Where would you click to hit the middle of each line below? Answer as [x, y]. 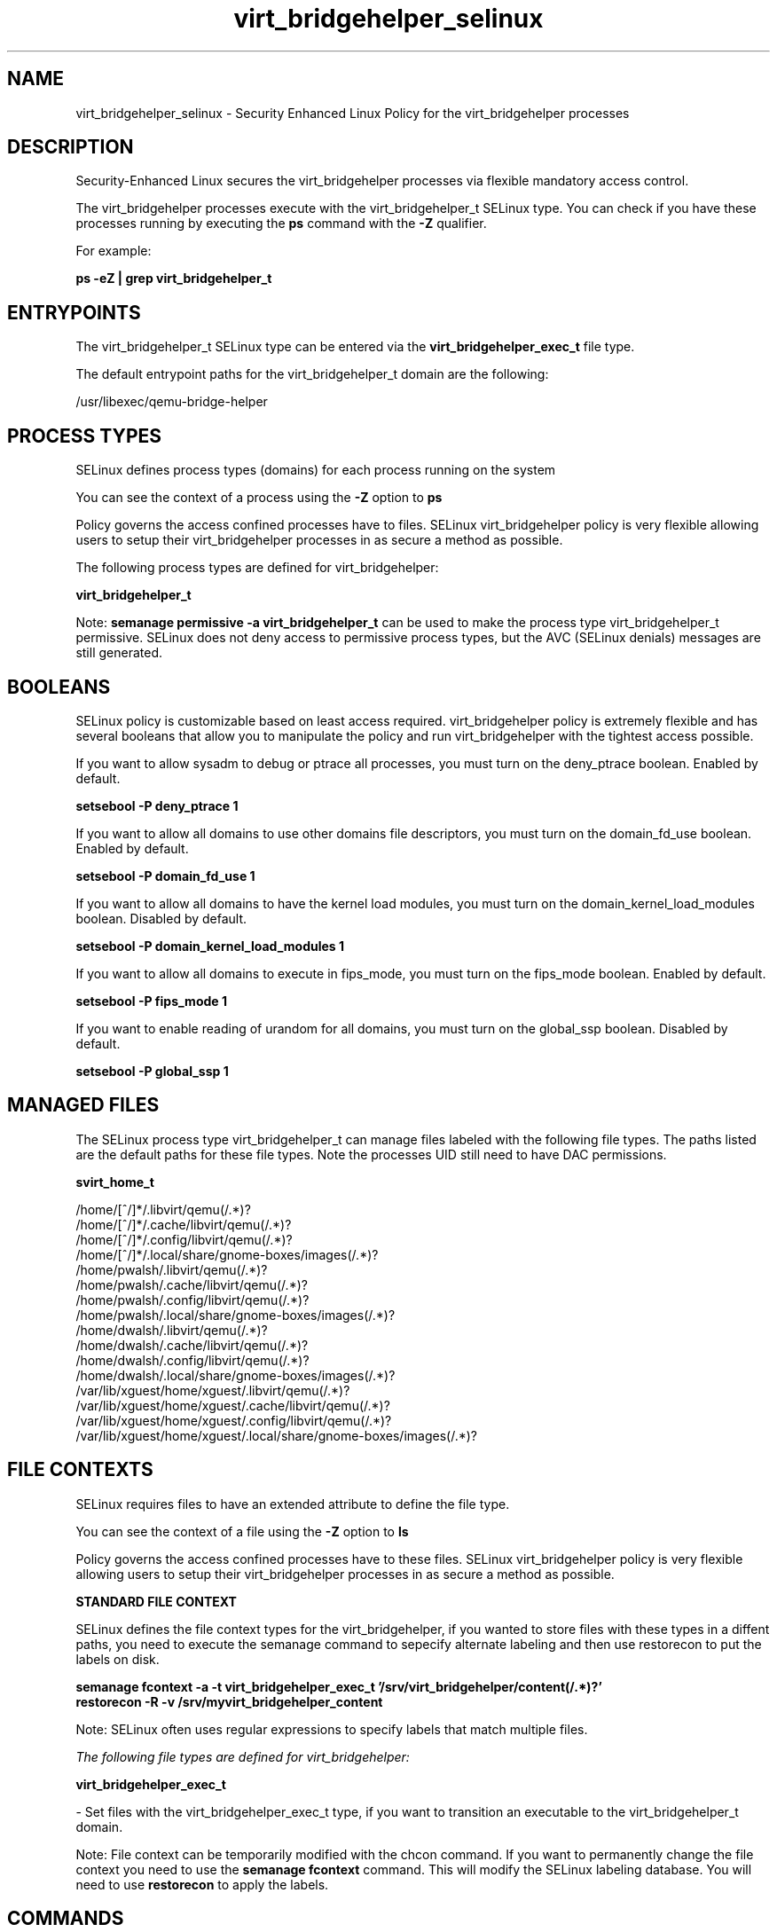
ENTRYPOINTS [74, 312]
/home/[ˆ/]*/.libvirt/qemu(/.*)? [163, 1209]
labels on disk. [118, 1659]
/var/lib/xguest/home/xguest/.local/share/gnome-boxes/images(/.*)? [276, 1435]
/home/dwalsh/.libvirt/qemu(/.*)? [172, 1330]
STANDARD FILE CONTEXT [156, 1601]
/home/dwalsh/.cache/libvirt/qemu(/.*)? [192, 1345]
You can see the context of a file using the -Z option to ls [242, 1531]
